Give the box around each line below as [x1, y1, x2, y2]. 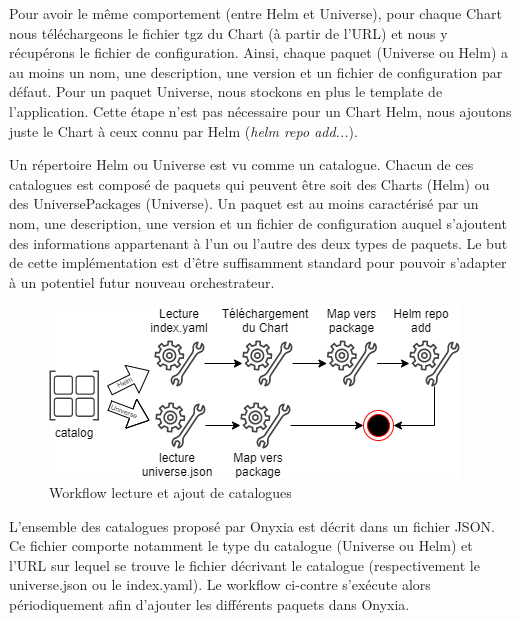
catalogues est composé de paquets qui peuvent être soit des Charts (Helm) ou [9, 173, 490, 194]
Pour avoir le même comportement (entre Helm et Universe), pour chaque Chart [9, 3, 502, 23]
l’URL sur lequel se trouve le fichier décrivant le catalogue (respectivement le [9, 554, 480, 575]
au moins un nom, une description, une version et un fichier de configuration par [9, 61, 503, 82]
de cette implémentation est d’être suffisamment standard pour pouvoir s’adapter [9, 252, 507, 273]
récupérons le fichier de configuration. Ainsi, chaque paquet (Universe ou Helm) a [9, 42, 508, 63]
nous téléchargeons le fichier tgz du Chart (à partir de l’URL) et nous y [9, 22, 448, 43]
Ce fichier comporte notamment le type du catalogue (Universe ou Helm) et [9, 535, 473, 556]
